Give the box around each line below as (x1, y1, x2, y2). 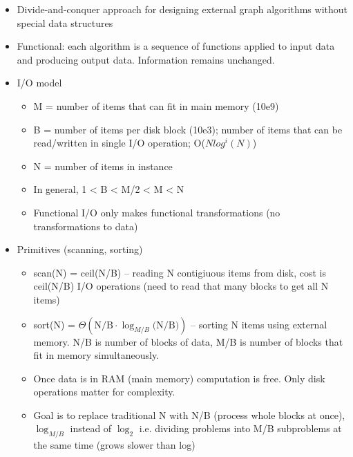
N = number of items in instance (33, 158, 173, 173)
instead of (70, 421, 112, 436)
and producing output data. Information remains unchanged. (17, 52, 275, 66)
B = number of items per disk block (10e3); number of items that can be (33, 122, 343, 136)
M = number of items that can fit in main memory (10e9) (33, 98, 279, 113)
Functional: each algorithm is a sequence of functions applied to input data (17, 39, 335, 53)
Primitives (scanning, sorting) (17, 242, 143, 257)
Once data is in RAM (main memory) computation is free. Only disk (33, 371, 325, 385)
